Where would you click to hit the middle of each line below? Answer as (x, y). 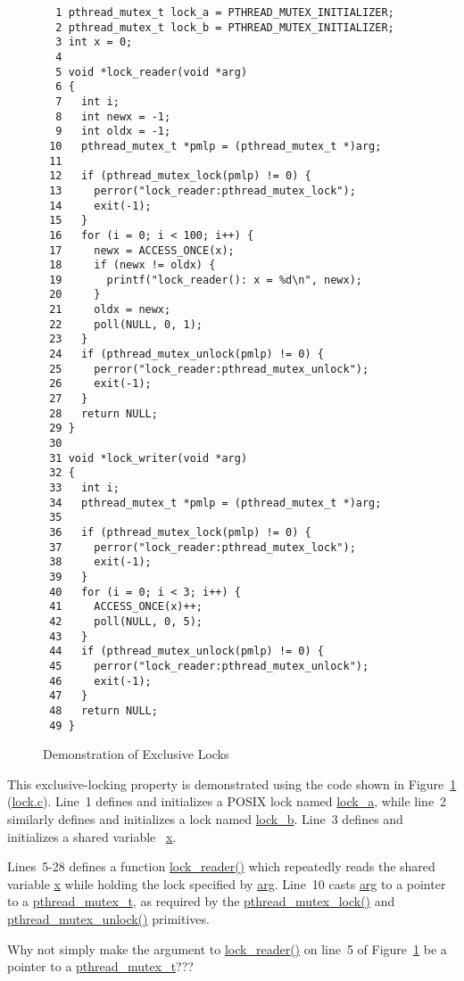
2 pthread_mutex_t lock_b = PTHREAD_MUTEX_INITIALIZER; (225, 27)
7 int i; (87, 101)
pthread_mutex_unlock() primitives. (108, 918)
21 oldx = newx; (110, 310)
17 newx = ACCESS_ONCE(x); (142, 250)
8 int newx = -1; (113, 116)
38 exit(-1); (100, 562)
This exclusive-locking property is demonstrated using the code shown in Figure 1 (232, 783)
